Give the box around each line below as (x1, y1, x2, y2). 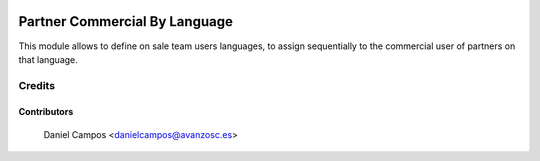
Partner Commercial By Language (18, 13, 234, 30)
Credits (18, 78, 55, 92)
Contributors (18, 106, 74, 118)
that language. (18, 53, 79, 65)
